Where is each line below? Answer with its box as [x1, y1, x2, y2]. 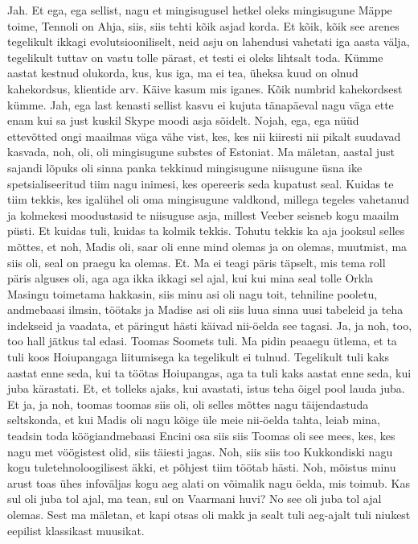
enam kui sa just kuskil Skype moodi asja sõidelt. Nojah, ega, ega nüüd [7, 112, 359, 129]
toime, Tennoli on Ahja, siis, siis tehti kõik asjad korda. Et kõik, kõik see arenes [7, 17, 400, 34]
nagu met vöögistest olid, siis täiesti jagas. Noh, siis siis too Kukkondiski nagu [7, 443, 393, 460]
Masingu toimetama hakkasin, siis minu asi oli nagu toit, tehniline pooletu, [7, 285, 378, 302]
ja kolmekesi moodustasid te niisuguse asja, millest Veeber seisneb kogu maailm [7, 206, 400, 223]
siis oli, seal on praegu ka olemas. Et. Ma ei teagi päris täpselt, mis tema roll [7, 253, 386, 270]
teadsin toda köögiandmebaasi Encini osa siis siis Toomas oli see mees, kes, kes [7, 427, 395, 444]
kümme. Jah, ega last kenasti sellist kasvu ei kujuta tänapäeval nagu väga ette [7, 96, 394, 113]
